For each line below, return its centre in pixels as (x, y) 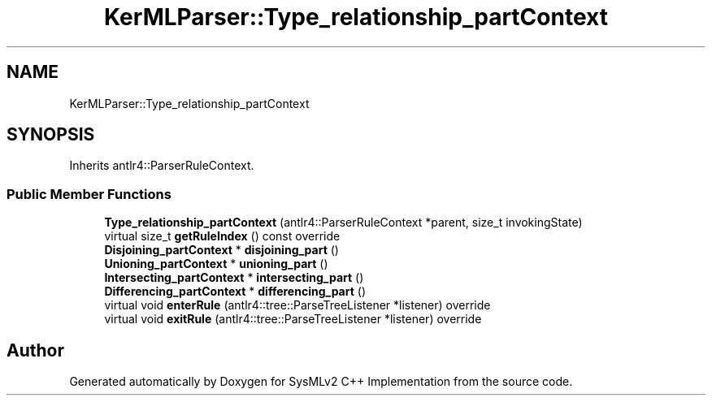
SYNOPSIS (51, 135)
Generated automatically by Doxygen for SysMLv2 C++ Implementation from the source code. (321, 382)
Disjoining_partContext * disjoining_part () (221, 250)
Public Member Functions (89, 194)
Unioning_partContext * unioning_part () (216, 264)
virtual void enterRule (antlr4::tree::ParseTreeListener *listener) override (297, 305)
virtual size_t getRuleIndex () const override (222, 236)
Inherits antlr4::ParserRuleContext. (162, 166)
